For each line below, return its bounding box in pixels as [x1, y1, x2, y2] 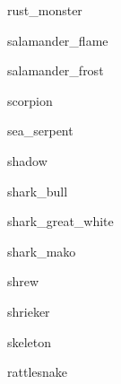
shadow [7, 151, 48, 170]
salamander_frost [7, 61, 104, 80]
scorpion [7, 91, 53, 109]
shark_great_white [7, 212, 114, 231]
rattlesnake [7, 362, 68, 381]
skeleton [7, 332, 52, 351]
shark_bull [7, 181, 68, 200]
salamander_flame [7, 31, 108, 49]
